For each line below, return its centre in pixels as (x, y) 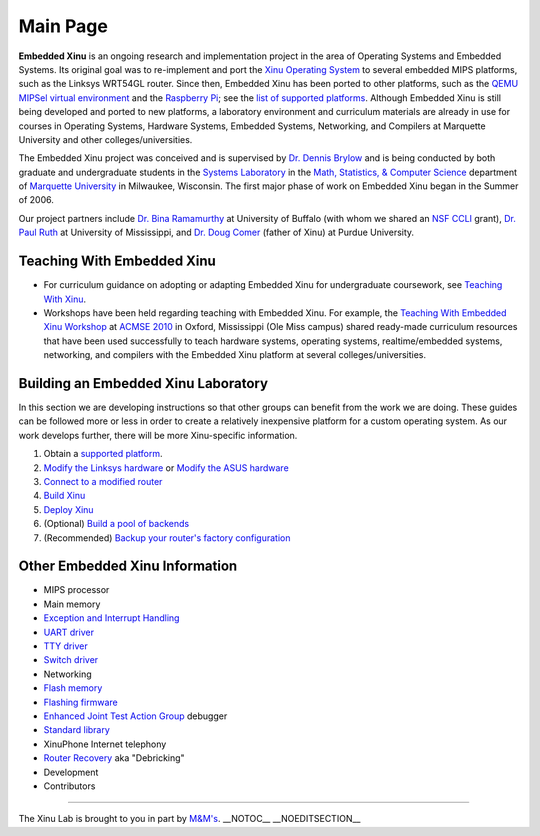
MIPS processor (76, 590)
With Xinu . (65, 299)
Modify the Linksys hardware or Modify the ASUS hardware (166, 467)
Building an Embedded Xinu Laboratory (143, 383)
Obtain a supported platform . (103, 454)
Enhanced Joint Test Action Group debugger (135, 716)
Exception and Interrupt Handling (111, 618)
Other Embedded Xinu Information (128, 566)
